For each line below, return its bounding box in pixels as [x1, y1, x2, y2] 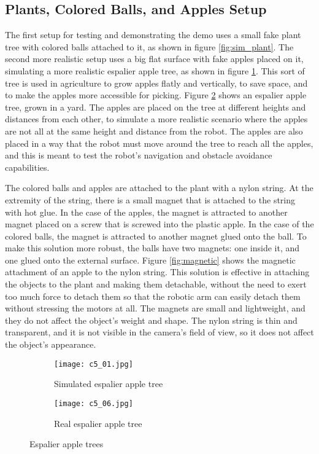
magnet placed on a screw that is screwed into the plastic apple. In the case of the [5, 217, 314, 230]
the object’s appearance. [5, 338, 96, 351]
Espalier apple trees [29, 437, 104, 450]
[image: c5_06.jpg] [54, 399, 133, 408]
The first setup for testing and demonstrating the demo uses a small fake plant [5, 28, 301, 41]
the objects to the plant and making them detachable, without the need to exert [5, 278, 307, 291]
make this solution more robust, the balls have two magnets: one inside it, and [5, 241, 300, 254]
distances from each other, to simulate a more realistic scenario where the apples [5, 112, 308, 125]
